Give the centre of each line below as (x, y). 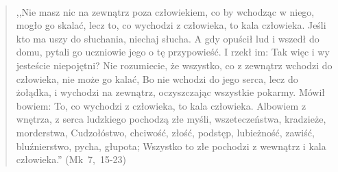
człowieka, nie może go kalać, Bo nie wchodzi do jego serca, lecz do (157, 78)
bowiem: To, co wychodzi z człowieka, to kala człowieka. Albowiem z (161, 105)
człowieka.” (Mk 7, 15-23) (71, 159)
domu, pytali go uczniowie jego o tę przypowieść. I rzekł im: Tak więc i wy (173, 52)
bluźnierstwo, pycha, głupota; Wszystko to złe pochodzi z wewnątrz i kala (171, 146)
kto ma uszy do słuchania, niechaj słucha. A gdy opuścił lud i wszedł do (168, 38)
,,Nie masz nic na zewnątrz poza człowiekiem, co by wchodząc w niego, (165, 11)
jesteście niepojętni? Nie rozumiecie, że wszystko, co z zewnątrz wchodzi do (174, 65)
